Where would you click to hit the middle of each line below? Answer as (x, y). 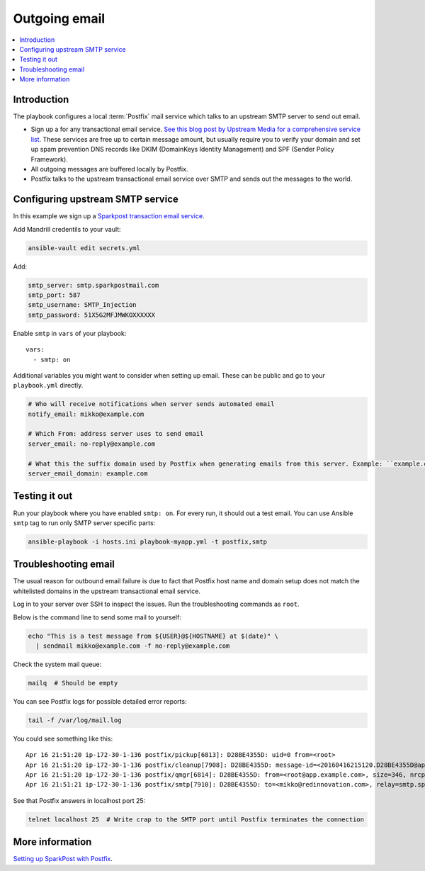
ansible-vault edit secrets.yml (84, 248)
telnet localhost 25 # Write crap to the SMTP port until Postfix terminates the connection (196, 819)
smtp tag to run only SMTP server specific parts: (84, 523)
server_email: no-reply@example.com (92, 444)
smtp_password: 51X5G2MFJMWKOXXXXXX (92, 315)
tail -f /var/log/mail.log (75, 720)
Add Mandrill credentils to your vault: (67, 229)
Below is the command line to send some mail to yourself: (97, 617)
